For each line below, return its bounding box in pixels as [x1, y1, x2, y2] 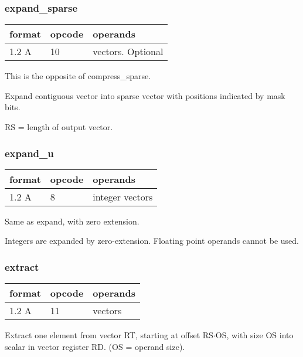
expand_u [5, 145, 54, 160]
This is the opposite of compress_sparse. [5, 70, 151, 82]
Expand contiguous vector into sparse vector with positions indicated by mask [5, 89, 285, 101]
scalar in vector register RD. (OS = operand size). [5, 340, 185, 352]
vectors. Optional [93, 45, 164, 59]
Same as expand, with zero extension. [5, 215, 139, 227]
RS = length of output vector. [5, 121, 113, 132]
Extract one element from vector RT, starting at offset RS [5, 329, 213, 341]
